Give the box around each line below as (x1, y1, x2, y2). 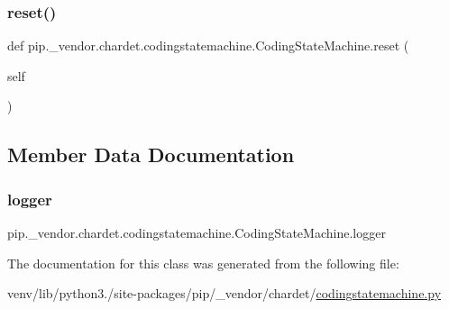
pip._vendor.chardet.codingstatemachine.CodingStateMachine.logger (7, 223, 386, 241)
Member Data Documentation (7, 141, 295, 168)
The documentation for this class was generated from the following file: (7, 253, 399, 272)
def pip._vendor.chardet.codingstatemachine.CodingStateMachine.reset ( (7, 36, 409, 55)
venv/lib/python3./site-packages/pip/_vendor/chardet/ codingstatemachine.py (7, 284, 442, 303)
